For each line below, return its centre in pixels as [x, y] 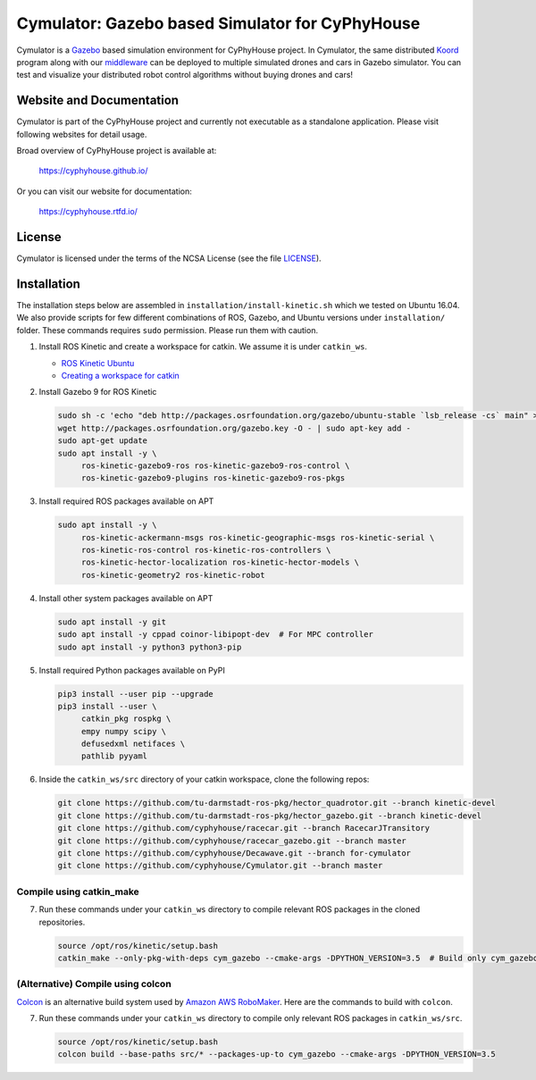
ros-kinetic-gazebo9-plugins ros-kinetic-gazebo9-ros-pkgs [213, 478]
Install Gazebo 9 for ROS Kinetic [98, 392]
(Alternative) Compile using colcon [94, 984]
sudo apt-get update [102, 441]
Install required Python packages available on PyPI [132, 670]
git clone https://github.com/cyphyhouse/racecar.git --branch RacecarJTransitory [244, 828]
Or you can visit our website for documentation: [104, 191]
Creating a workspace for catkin [121, 375]
